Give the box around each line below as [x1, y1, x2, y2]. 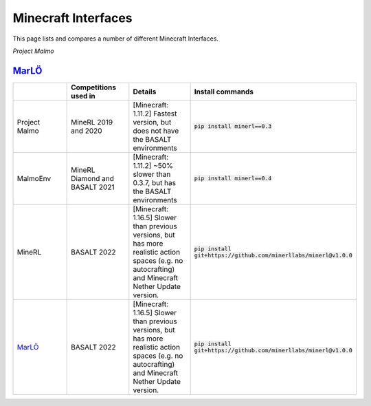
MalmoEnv [16, 173, 52, 183]
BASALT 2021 [71, 182, 115, 192]
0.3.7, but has [133, 178, 177, 187]
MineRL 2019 [71, 117, 113, 127]
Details [133, 87, 157, 96]
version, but [133, 117, 172, 127]
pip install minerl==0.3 [194, 122, 272, 130]
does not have [133, 126, 179, 136]
